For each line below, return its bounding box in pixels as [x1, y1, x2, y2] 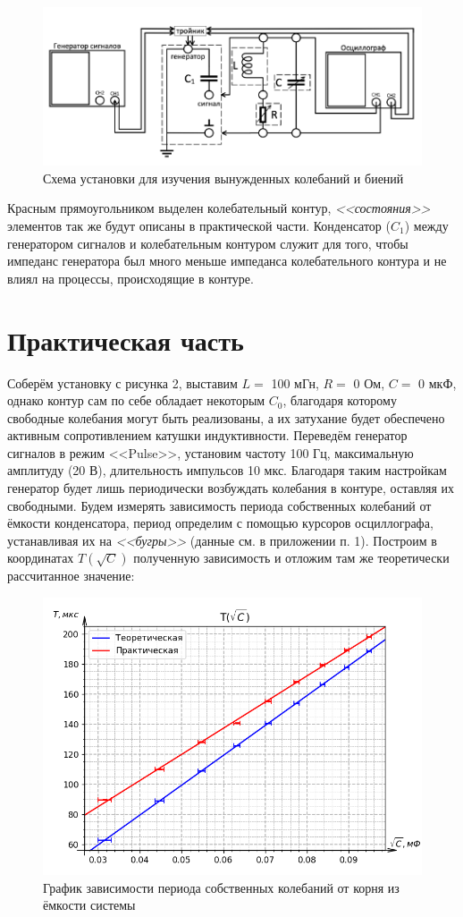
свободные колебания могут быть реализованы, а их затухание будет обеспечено [7, 408, 445, 427]
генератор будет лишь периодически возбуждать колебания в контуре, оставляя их [7, 479, 455, 497]
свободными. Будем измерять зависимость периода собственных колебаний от [7, 496, 432, 514]
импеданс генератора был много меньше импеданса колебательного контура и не [7, 251, 447, 270]
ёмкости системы [43, 896, 136, 914]
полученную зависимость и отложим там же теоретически [133, 548, 450, 567]
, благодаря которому [282, 391, 397, 410]
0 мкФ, [418, 373, 457, 392]
